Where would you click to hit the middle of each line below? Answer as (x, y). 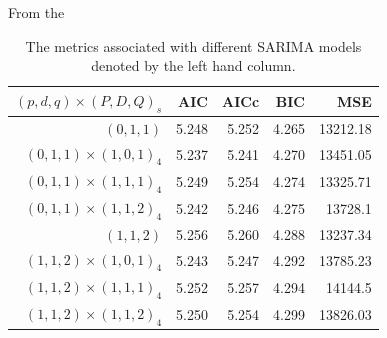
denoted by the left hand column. (193, 65)
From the (36, 12)
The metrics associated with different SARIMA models (193, 45)
